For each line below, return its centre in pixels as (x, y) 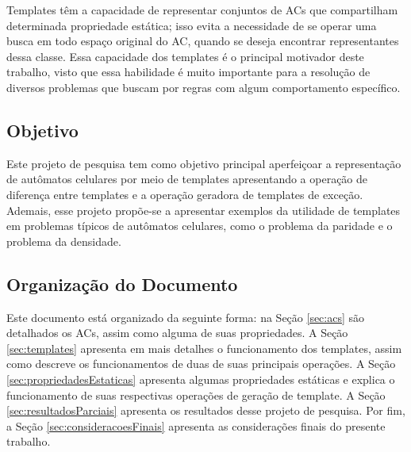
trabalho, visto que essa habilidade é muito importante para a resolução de (188, 72)
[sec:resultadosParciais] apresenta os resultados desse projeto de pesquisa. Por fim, (206, 410)
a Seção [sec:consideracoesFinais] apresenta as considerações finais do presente (196, 425)
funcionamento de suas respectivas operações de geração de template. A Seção (196, 395)
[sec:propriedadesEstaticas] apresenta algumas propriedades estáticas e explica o (201, 379)
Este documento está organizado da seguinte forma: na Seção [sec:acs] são (186, 317)
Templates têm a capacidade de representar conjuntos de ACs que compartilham (202, 10)
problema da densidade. (64, 241)
